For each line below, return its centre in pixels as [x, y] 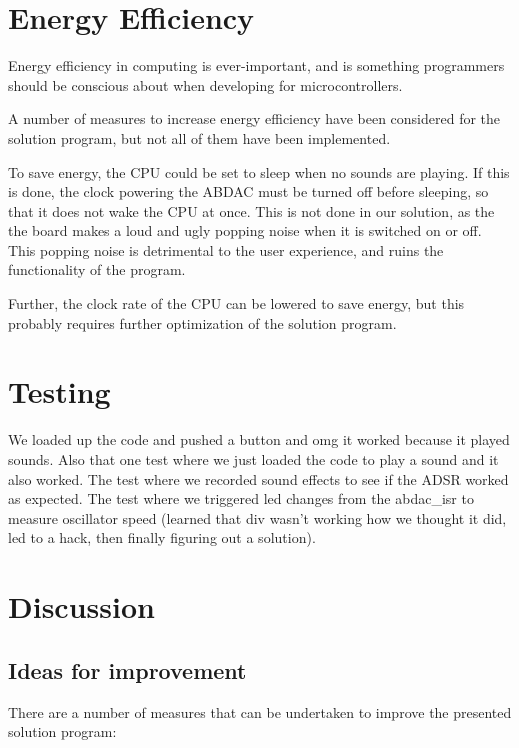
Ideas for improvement [127, 669]
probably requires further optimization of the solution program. [202, 322]
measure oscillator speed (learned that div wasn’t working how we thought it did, [257, 517]
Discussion [81, 606]
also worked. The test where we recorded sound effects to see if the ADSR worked [258, 478]
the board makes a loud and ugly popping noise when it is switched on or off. [245, 230]
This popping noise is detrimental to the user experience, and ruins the [226, 249]
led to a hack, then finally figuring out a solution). [162, 537]
